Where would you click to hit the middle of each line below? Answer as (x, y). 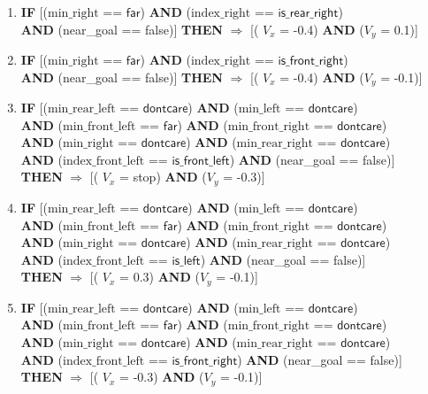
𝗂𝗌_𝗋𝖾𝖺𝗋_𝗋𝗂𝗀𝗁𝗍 (308, 13)
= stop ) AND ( (163, 177)
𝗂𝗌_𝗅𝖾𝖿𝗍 (186, 261)
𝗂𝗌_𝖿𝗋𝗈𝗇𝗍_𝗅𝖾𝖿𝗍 (201, 161)
